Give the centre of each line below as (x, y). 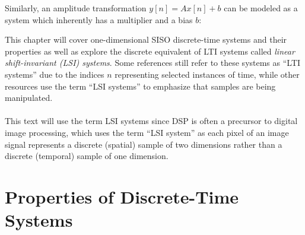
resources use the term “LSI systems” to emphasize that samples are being (140, 86)
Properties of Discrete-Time (122, 196)
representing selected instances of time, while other (207, 74)
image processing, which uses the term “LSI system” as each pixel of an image (147, 132)
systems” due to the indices (55, 74)
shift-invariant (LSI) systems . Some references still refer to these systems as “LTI (153, 63)
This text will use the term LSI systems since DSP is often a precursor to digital (151, 121)
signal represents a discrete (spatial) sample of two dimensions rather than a (144, 144)
